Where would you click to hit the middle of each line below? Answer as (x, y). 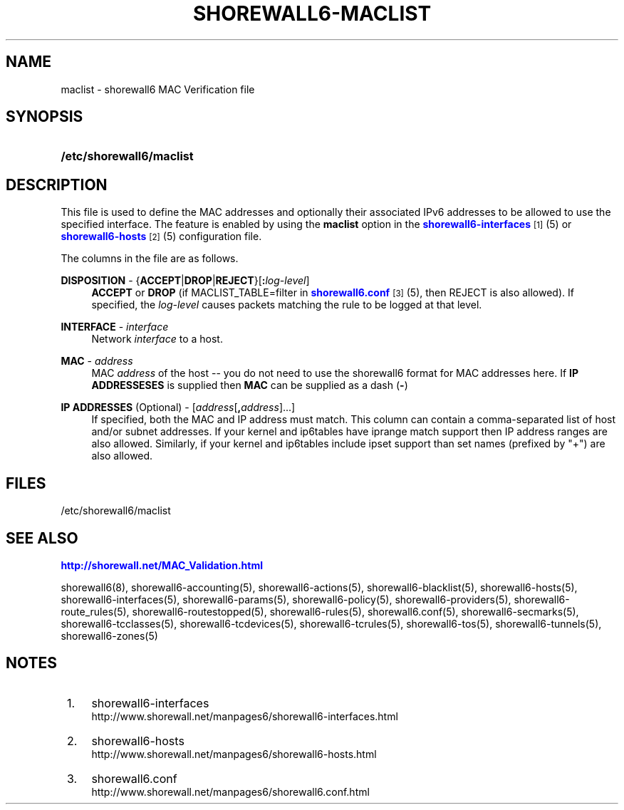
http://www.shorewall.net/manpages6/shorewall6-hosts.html (234, 754)
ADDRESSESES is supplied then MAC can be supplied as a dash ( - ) (250, 385)
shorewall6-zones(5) (109, 635)
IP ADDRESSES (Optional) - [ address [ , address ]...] (178, 407)
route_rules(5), (95, 611)
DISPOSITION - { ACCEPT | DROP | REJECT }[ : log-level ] (185, 281)
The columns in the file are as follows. (150, 259)
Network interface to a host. (157, 339)
